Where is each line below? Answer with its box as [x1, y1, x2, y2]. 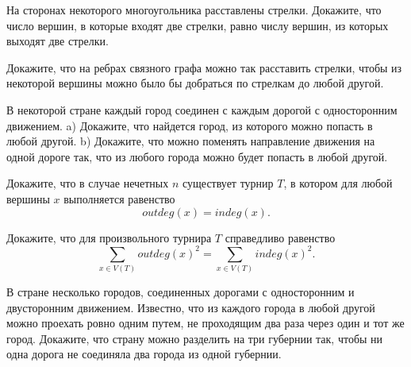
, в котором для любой [283, 175, 393, 191]
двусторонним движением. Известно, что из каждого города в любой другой [6, 299, 375, 315]
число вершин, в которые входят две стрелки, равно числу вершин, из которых [6, 17, 389, 33]
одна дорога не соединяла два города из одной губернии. [6, 346, 282, 362]
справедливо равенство [225, 229, 336, 245]
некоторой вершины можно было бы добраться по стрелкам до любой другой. [6, 75, 384, 91]
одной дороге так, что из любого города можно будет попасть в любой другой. [6, 148, 388, 164]
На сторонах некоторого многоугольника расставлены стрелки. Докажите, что [6, 2, 382, 17]
